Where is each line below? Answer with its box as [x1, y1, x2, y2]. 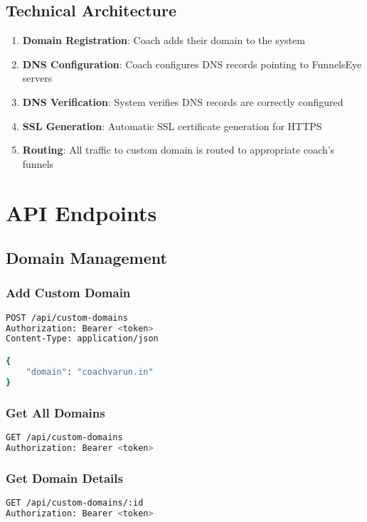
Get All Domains [6, 403, 105, 421]
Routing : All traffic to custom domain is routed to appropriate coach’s [22, 142, 335, 157]
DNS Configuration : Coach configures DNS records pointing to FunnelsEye [22, 56, 362, 71]
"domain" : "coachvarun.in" [26, 366, 154, 377]
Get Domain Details [6, 469, 123, 486]
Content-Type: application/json [6, 334, 159, 344]
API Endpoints [6, 198, 157, 227]
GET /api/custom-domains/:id [6, 497, 144, 508]
